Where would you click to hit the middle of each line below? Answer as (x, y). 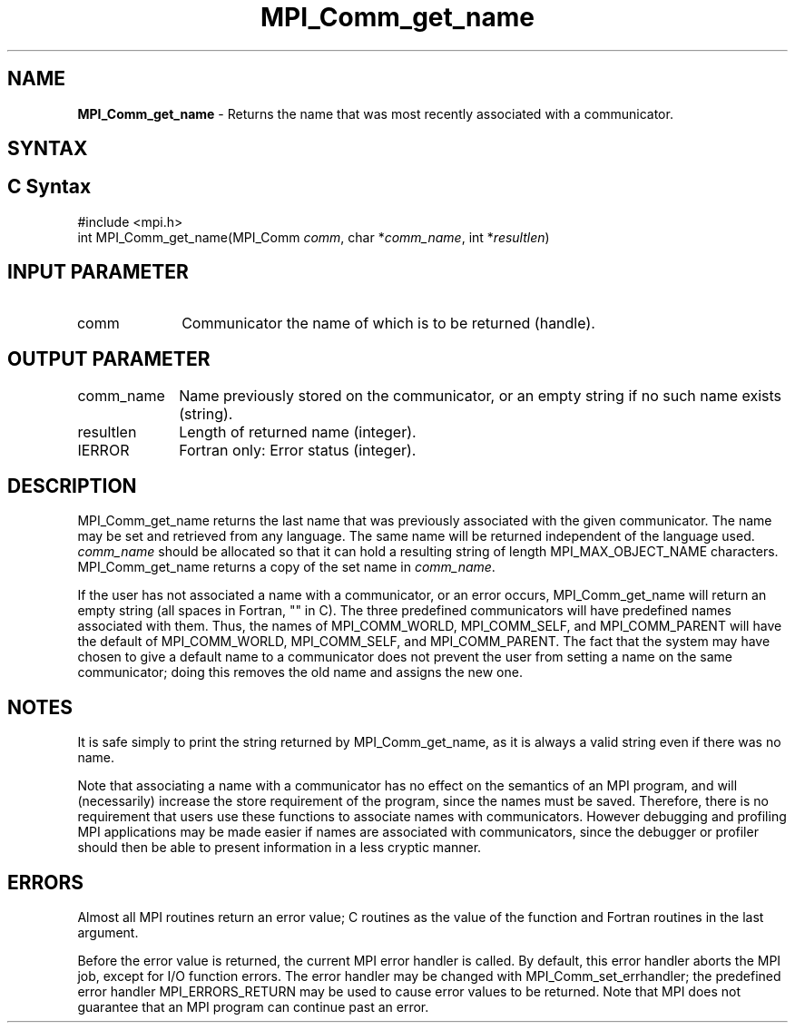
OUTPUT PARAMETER (109, 359)
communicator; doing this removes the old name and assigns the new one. (300, 672)
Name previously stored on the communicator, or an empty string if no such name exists (481, 395)
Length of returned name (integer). (298, 432)
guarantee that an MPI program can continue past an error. (253, 1007)
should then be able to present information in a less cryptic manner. (280, 848)
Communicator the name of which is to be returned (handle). (388, 323)
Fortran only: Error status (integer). (298, 450)
